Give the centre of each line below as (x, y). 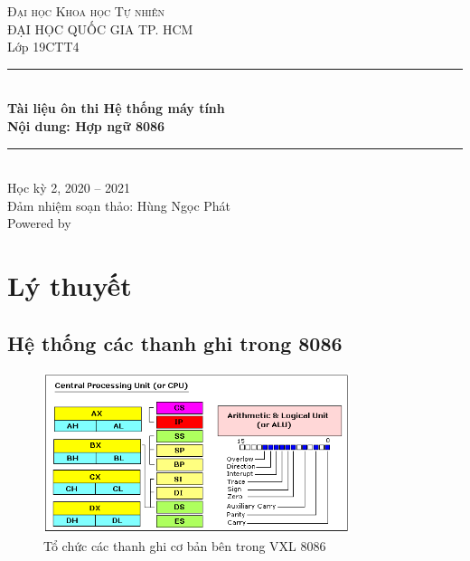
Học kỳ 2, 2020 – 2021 (69, 188)
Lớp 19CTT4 (43, 47)
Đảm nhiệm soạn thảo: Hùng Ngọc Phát (119, 205)
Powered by (39, 223)
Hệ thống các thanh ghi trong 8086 (175, 342)
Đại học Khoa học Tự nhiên (86, 11)
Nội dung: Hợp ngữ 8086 (86, 125)
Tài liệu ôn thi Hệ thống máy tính (116, 108)
